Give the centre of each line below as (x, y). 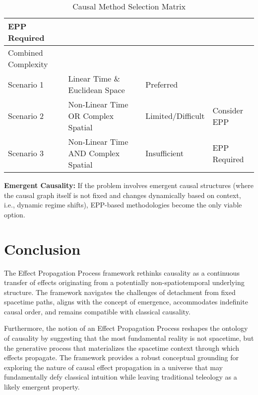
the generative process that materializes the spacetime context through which (122, 347)
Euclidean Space (97, 90)
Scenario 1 (26, 84)
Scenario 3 (26, 153)
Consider (228, 110)
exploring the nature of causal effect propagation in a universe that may (113, 367)
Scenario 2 (26, 116)
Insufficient (164, 153)
